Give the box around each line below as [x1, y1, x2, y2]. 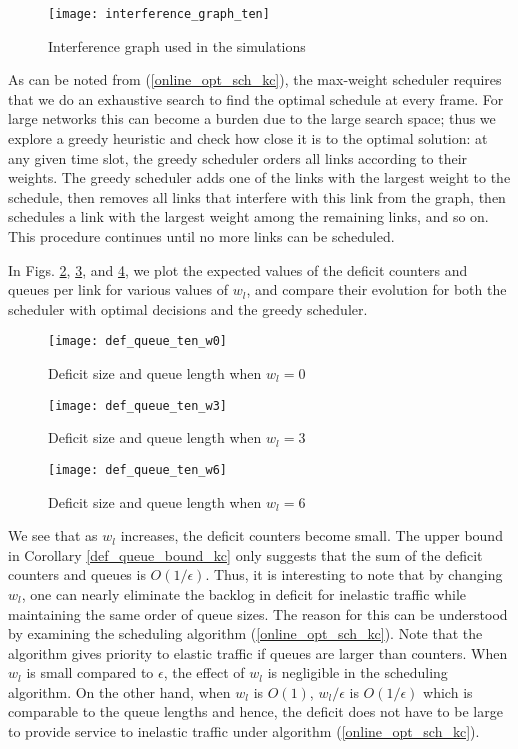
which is [423, 681, 473, 702]
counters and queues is [8, 564, 146, 585]
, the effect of [163, 662, 245, 683]
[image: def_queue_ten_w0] [48, 334, 227, 349]
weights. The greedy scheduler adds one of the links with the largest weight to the [8, 167, 511, 188]
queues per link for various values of [8, 279, 229, 300]
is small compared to [26, 662, 154, 683]
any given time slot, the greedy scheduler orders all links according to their [8, 147, 468, 168]
